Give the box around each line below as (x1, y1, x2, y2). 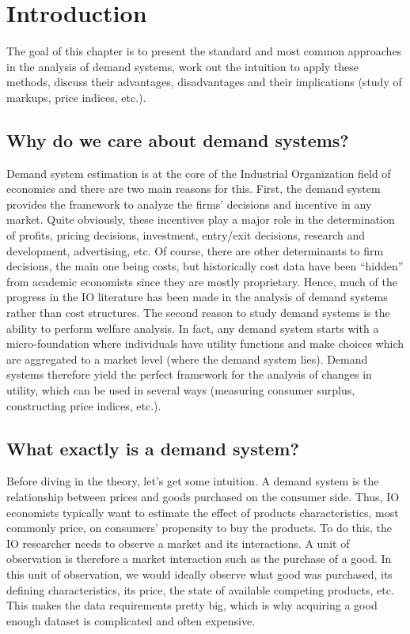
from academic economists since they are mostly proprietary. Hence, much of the (6, 273, 397, 289)
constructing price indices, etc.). (6, 397, 161, 413)
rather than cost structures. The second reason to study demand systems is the (6, 304, 390, 321)
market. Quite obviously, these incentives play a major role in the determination (6, 211, 395, 228)
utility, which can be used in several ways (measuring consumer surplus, (6, 382, 355, 398)
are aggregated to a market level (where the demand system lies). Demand (6, 350, 368, 367)
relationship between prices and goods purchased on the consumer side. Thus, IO (6, 489, 400, 504)
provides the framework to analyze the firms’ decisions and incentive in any (6, 195, 372, 212)
